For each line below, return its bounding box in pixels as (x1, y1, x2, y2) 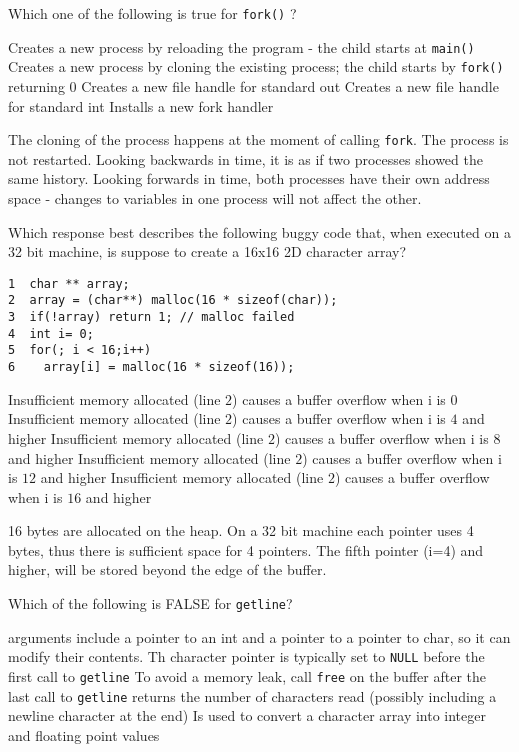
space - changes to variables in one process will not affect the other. (8, 188, 422, 208)
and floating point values (8, 724, 160, 745)
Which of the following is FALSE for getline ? (8, 593, 293, 614)
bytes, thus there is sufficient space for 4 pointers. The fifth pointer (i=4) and (8, 539, 484, 560)
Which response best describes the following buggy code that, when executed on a (8, 221, 511, 242)
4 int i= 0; (8, 326, 94, 341)
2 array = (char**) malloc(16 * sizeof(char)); (8, 293, 338, 308)
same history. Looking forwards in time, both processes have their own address (8, 168, 490, 189)
